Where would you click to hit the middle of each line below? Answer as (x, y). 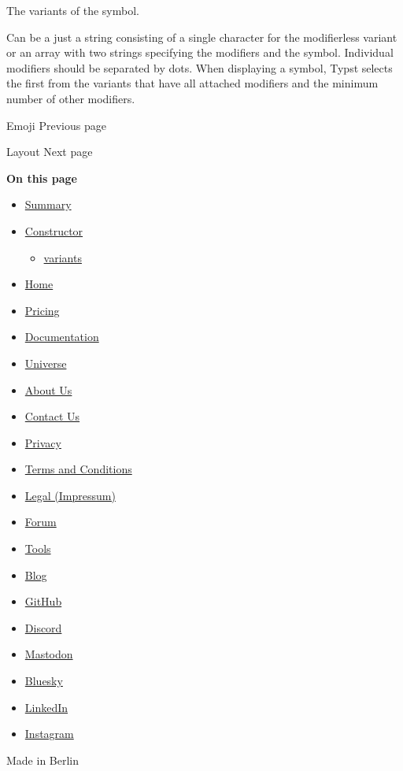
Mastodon (49, 654)
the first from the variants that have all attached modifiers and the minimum (192, 83)
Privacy (43, 442)
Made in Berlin (43, 760)
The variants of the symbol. (73, 10)
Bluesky (44, 681)
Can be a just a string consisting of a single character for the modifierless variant (202, 37)
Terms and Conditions (78, 469)
